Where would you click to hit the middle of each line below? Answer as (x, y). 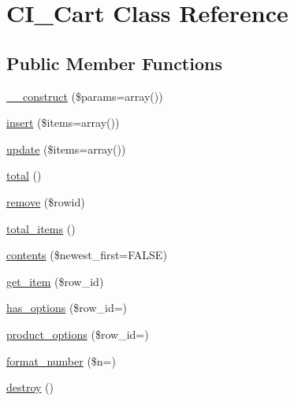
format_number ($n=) (61, 360)
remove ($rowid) (46, 201)
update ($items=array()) (66, 149)
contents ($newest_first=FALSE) (87, 255)
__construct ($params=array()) (85, 96)
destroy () (30, 387)
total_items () (41, 228)
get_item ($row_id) (55, 281)
